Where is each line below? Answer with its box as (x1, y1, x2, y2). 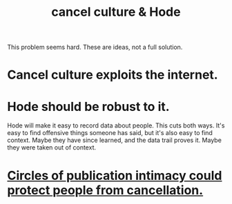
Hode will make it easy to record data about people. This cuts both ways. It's (7, 121, 225, 130)
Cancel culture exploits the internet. (7, 67, 219, 83)
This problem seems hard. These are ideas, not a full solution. (7, 43, 183, 52)
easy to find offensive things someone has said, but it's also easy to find (7, 129, 213, 137)
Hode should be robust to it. (7, 99, 171, 114)
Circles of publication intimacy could (7, 167, 222, 183)
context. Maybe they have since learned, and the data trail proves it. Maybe (7, 136, 222, 145)
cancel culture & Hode (51, 4, 181, 20)
